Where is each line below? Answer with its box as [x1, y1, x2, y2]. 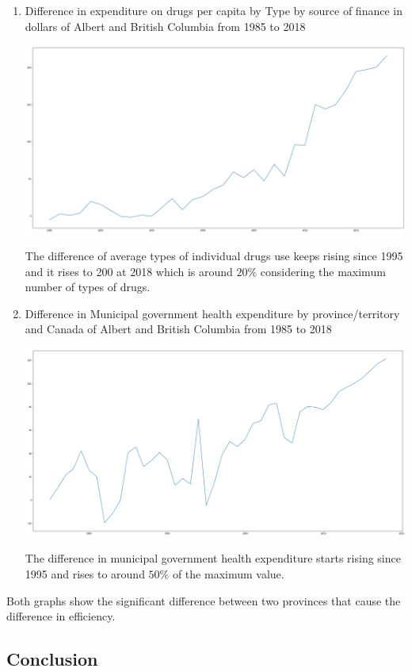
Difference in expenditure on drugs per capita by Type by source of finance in [25, 2, 402, 18]
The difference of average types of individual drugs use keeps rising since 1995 [25, 248, 403, 264]
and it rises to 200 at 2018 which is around [25, 263, 233, 279]
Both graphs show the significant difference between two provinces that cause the [6, 592, 401, 609]
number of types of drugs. [25, 278, 151, 295]
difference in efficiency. [6, 608, 116, 624]
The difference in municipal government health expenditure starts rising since [25, 550, 401, 566]
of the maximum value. [172, 566, 284, 582]
